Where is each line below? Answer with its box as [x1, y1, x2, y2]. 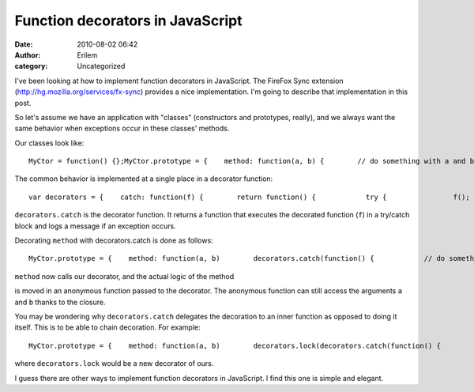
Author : [14, 50, 41, 59]
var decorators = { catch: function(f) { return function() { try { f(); [28, 192, 470, 202]
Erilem [77, 50, 98, 59]
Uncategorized [77, 62, 126, 71]
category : [14, 62, 48, 71]
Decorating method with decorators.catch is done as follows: [14, 236, 213, 245]
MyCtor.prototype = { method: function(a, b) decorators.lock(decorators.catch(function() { [28, 341, 442, 350]
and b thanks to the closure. [14, 297, 106, 307]
